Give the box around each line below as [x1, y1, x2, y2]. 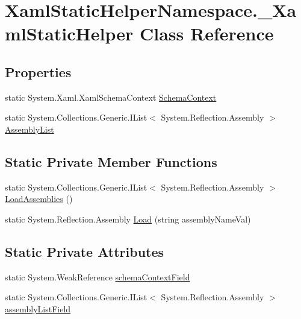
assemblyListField [5, 302, 71, 315]
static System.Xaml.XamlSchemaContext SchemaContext [5, 90, 217, 103]
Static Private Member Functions [5, 152, 217, 171]
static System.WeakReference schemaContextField [5, 270, 190, 283]
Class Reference [140, 21, 274, 46]
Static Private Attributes [5, 242, 164, 261]
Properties [5, 62, 72, 81]
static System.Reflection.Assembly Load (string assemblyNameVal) [5, 212, 251, 225]
